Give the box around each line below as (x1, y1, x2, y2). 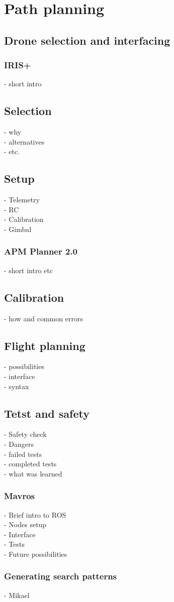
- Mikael (4, 589, 30, 600)
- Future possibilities (4, 548, 67, 559)
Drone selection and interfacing (4, 32, 170, 48)
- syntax (4, 381, 29, 391)
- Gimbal (4, 223, 32, 234)
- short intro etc (4, 265, 53, 275)
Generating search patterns (4, 570, 117, 582)
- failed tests (4, 448, 42, 459)
